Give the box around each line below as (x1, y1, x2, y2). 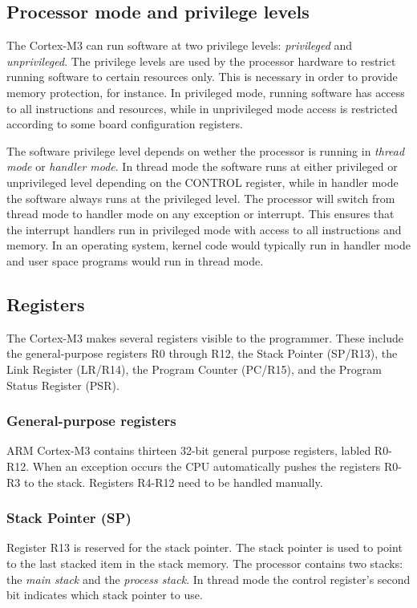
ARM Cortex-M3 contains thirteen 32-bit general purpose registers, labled (6, 442, 371, 459)
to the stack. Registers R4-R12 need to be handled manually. (23, 473, 323, 490)
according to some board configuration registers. (6, 116, 243, 132)
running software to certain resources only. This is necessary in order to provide (6, 68, 398, 85)
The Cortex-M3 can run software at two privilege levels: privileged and (6, 37, 353, 54)
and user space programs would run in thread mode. (6, 252, 264, 269)
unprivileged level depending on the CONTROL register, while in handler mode (6, 173, 399, 190)
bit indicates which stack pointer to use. (6, 586, 203, 603)
